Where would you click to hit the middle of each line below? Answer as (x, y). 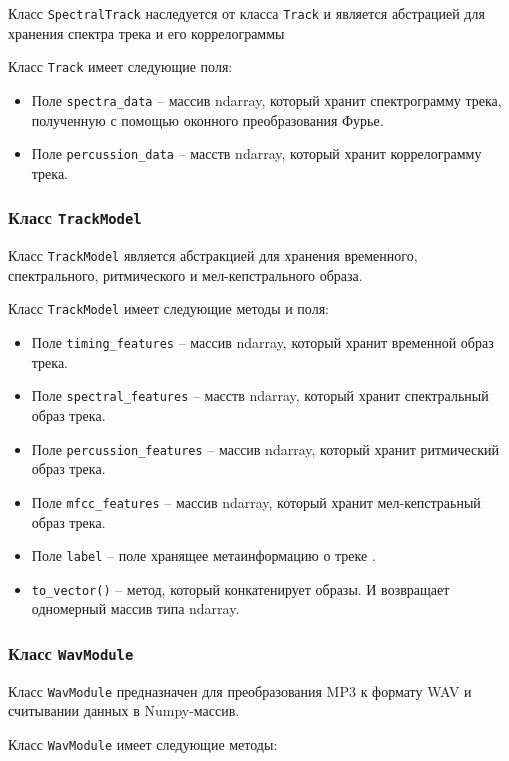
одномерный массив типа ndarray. (135, 608)
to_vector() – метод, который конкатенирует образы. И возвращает (240, 588)
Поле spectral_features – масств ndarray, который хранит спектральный (260, 395)
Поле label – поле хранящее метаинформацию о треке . (203, 555)
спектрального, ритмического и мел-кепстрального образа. (185, 274)
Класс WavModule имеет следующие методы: (143, 744)
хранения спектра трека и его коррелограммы (146, 32)
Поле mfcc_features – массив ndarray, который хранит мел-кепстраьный (256, 501)
